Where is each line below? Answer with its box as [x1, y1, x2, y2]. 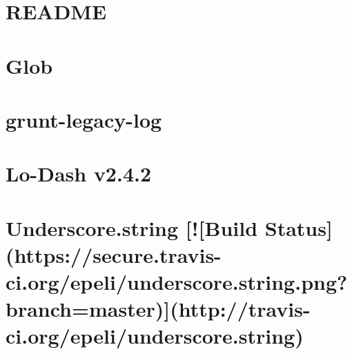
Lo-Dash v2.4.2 [6, 159, 152, 188]
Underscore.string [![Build [6, 213, 258, 242]
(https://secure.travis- [6, 240, 222, 268]
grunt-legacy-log [6, 105, 162, 133]
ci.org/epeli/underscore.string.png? [6, 268, 348, 296]
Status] [264, 213, 333, 242]
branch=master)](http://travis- [6, 295, 311, 323]
